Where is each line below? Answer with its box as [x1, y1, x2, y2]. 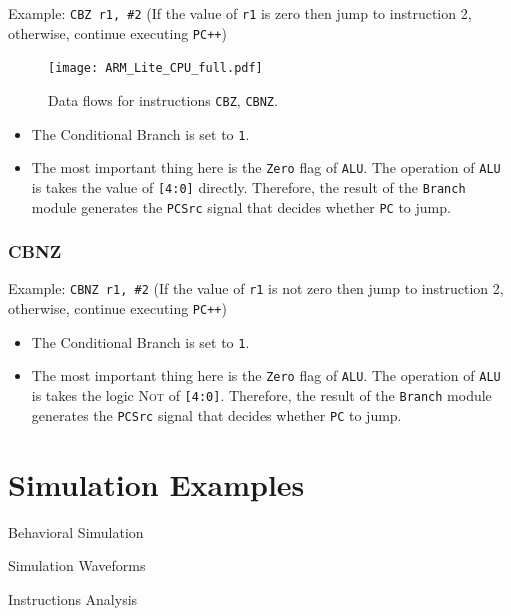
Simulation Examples [8, 463, 305, 504]
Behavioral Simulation [8, 521, 144, 542]
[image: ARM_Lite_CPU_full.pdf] [48, 61, 263, 76]
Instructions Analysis [8, 588, 138, 609]
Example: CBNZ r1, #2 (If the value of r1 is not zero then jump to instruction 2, [8, 278, 504, 299]
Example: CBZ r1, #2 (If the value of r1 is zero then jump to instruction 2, [8, 3, 472, 23]
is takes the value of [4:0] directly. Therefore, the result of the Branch [31, 176, 466, 197]
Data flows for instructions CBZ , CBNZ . [48, 89, 278, 110]
